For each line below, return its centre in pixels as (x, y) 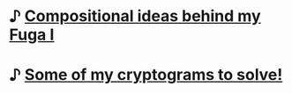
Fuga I (32, 35)
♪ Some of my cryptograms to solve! (146, 75)
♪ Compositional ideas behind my (135, 16)
